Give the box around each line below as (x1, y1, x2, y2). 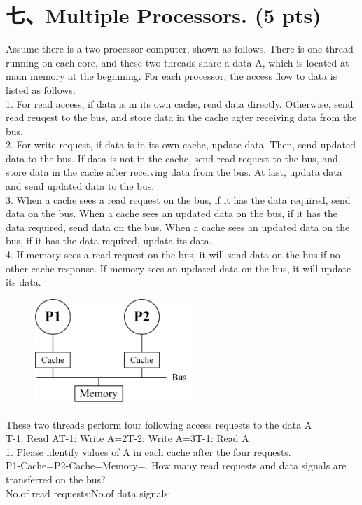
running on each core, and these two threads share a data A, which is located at (6, 55, 349, 69)
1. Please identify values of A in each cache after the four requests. (6, 444, 291, 459)
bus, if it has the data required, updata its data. (6, 233, 212, 248)
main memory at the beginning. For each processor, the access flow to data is (6, 69, 337, 83)
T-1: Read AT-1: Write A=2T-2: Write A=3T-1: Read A (6, 431, 249, 445)
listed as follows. (6, 82, 76, 97)
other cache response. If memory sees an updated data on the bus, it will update (6, 261, 351, 275)
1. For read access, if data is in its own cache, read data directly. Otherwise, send (6, 96, 354, 111)
